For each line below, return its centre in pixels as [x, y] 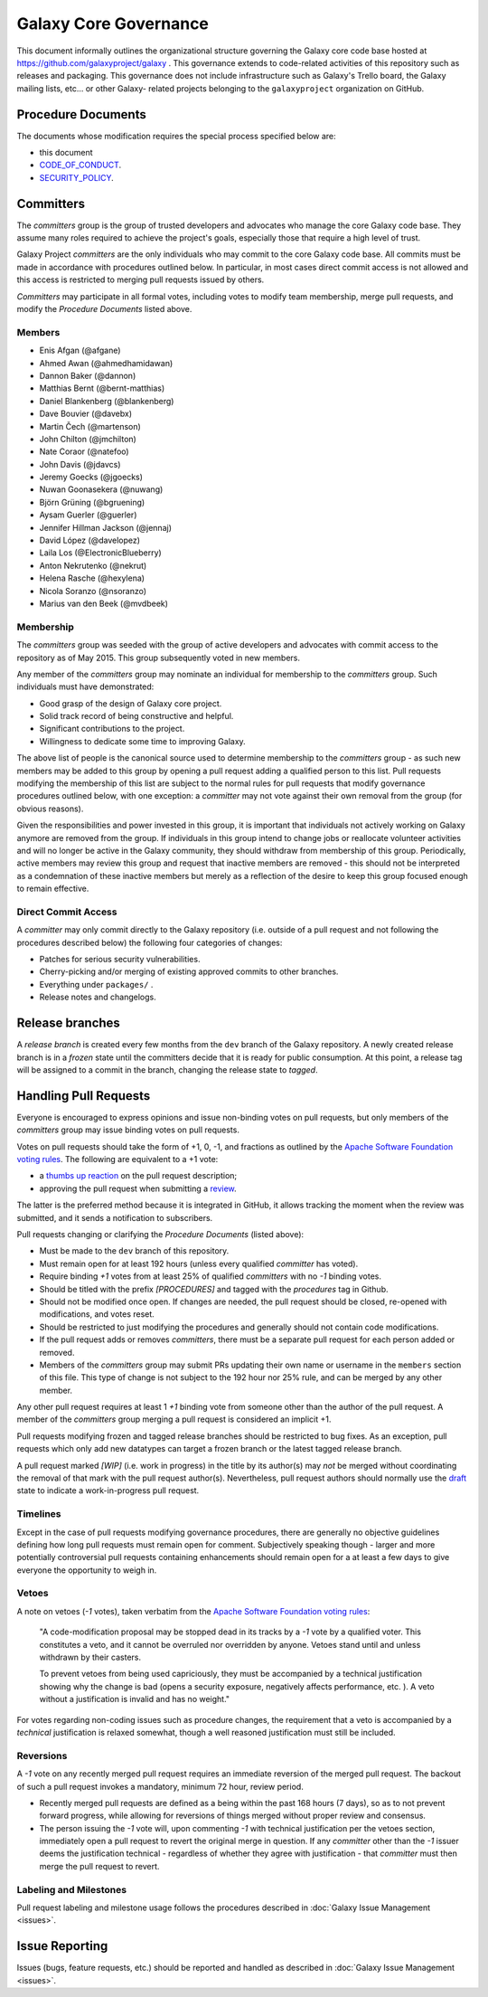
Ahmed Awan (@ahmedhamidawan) [106, 363]
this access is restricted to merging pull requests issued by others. [141, 279]
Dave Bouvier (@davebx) [86, 414]
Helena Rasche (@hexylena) [92, 578]
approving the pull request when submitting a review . [138, 1188]
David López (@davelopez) [89, 540]
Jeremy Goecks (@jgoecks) [91, 477]
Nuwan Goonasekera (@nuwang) [101, 489]
